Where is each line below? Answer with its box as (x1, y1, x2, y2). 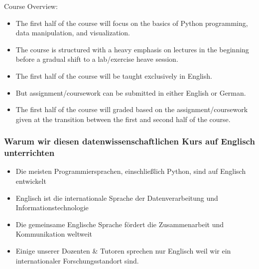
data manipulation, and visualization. (15, 27, 130, 38)
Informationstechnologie (15, 202, 89, 213)
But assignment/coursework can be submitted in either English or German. (15, 87, 246, 98)
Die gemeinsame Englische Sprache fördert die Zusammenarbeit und (15, 219, 224, 229)
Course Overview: (4, 1, 58, 11)
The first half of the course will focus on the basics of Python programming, (15, 17, 248, 28)
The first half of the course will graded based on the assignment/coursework (15, 104, 248, 115)
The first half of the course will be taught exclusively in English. (15, 70, 212, 81)
